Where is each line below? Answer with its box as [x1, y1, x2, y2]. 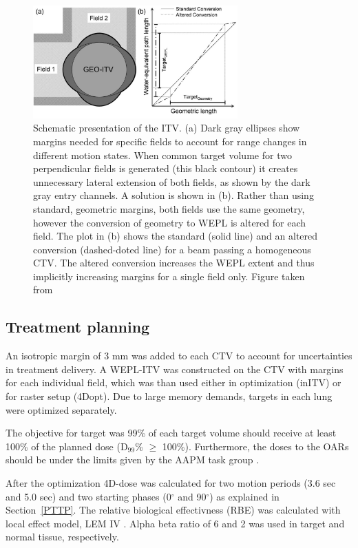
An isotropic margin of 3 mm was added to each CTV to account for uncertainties [6, 348, 352, 363]
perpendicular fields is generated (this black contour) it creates [33, 161, 298, 176]
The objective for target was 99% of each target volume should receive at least [6, 425, 337, 440]
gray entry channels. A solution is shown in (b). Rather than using [33, 188, 314, 202]
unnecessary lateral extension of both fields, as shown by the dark [33, 174, 310, 189]
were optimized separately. [6, 402, 117, 417]
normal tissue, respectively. [6, 529, 119, 544]
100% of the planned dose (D [6, 439, 128, 453]
